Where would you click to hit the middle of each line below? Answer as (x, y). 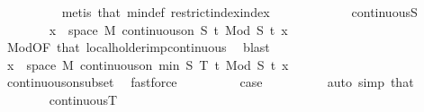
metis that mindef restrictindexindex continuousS (239, 12)
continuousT (83, 99)
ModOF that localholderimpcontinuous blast (138, 47)
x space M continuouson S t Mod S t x (168, 29)
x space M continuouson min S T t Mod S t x (148, 64)
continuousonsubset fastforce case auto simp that (210, 82)
